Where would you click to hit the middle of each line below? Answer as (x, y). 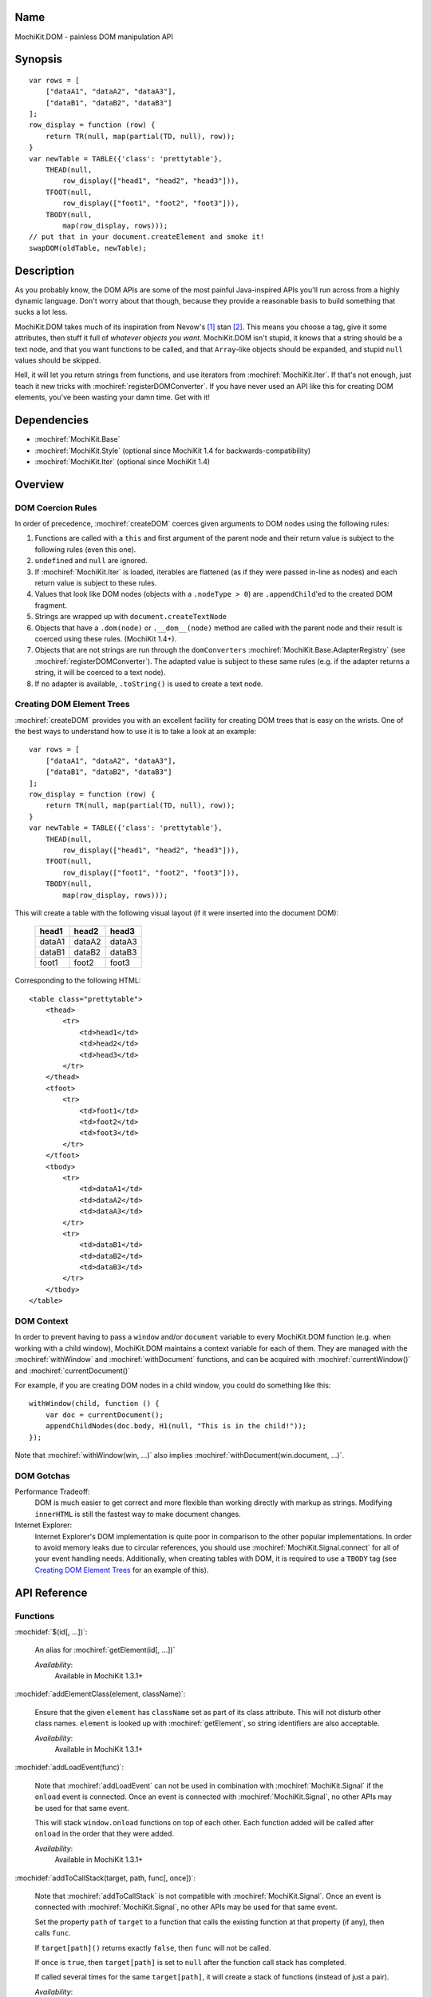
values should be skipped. (58, 360)
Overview (40, 484)
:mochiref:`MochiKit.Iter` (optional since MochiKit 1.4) (123, 461)
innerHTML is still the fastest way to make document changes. (138, 1514)
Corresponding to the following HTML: (78, 981)
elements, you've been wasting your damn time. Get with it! (113, 397)
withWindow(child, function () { (94, 1403)
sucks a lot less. (41, 312)
